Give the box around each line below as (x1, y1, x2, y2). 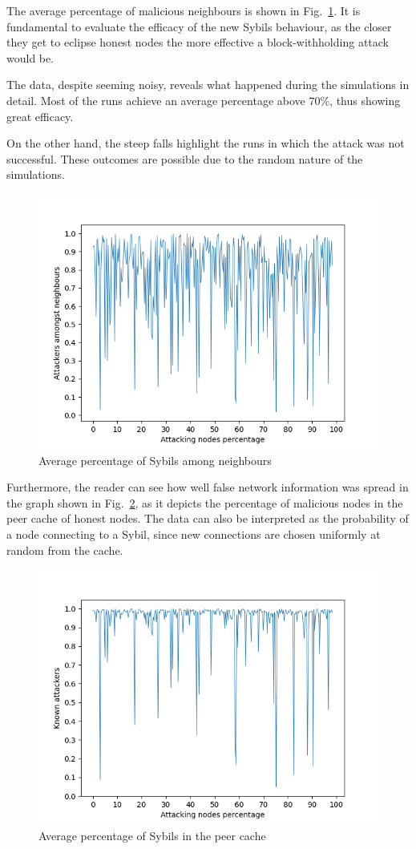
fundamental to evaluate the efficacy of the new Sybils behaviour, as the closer (6, 18, 392, 34)
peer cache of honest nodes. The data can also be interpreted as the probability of (6, 510, 409, 527)
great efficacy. (6, 107, 74, 124)
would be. (6, 49, 55, 66)
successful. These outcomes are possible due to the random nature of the (6, 150, 363, 167)
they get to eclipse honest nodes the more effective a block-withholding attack (6, 34, 389, 51)
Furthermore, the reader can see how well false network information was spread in (6, 479, 409, 495)
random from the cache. (6, 541, 123, 558)
